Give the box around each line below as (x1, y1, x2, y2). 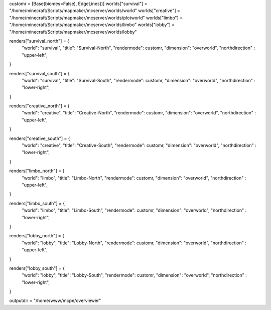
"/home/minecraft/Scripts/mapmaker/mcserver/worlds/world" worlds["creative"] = (9, 8, 180, 14)
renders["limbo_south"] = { (9, 200, 65, 206)
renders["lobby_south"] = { (9, 265, 65, 271)
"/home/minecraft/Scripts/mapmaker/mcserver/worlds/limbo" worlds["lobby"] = (9, 22, 175, 28)
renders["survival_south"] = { (9, 70, 70, 76)
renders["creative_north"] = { (9, 103, 70, 109)
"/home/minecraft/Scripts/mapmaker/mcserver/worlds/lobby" (9, 29, 138, 35)
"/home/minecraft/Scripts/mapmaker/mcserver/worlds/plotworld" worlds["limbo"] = (9, 15, 183, 21)
